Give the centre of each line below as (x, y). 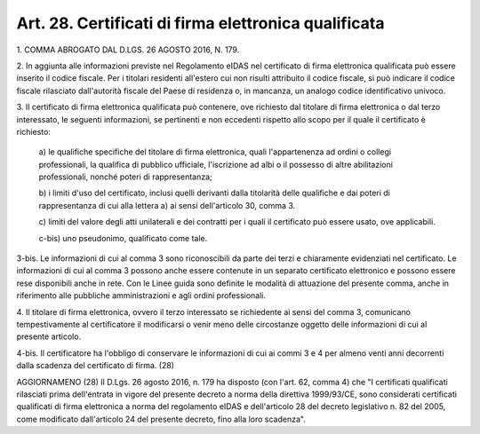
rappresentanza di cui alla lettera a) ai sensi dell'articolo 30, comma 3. (167, 205)
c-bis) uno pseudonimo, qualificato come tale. (123, 238)
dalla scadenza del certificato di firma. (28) (96, 366)
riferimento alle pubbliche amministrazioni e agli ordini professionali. (141, 296)
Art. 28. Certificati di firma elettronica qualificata (200, 23)
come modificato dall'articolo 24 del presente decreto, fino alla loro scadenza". (161, 419)
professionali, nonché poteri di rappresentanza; (125, 177)
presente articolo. (49, 336)
